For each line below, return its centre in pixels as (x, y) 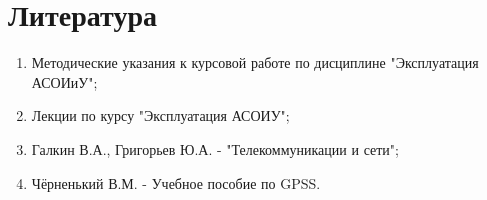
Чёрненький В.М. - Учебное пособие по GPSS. (176, 182)
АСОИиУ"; (64, 81)
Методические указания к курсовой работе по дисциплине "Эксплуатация (255, 62)
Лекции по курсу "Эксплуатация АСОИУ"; (160, 115)
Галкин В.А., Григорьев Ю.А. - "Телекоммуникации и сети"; (215, 148)
